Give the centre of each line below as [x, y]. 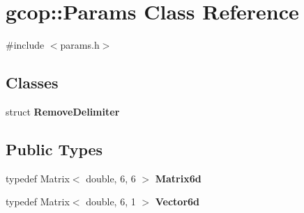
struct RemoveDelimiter [63, 111]
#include [25, 45]
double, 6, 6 [111, 178]
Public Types [54, 149]
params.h [80, 45]
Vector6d [177, 202]
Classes [32, 82]
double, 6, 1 [111, 202]
